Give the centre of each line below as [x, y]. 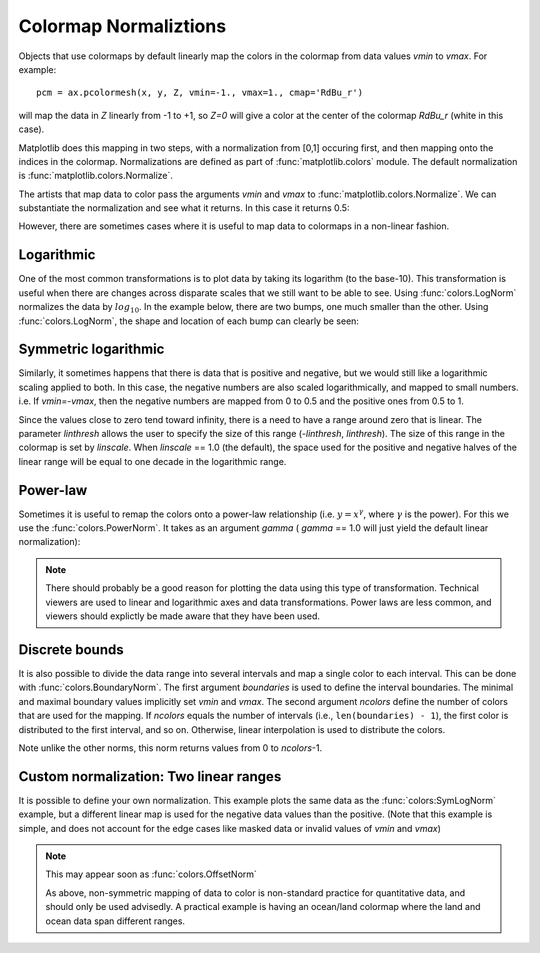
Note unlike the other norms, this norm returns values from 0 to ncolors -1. [170, 747]
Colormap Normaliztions [122, 26]
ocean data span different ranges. [115, 921]
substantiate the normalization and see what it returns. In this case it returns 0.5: [184, 208]
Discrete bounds [71, 649]
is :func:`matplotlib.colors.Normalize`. [96, 176]
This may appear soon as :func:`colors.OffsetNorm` [151, 874]
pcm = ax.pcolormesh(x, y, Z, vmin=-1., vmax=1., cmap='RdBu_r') [200, 93]
